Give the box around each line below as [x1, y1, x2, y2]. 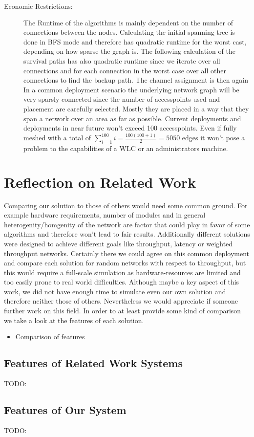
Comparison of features [15, 331, 85, 342]
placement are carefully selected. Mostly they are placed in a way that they [23, 103, 249, 113]
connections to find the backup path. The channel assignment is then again [23, 75, 248, 85]
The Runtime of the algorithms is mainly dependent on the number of [23, 17, 233, 27]
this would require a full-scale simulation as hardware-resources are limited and [4, 267, 241, 277]
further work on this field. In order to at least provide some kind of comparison [4, 306, 241, 316]
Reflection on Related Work [4, 172, 196, 192]
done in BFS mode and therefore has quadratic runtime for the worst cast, [23, 36, 247, 46]
